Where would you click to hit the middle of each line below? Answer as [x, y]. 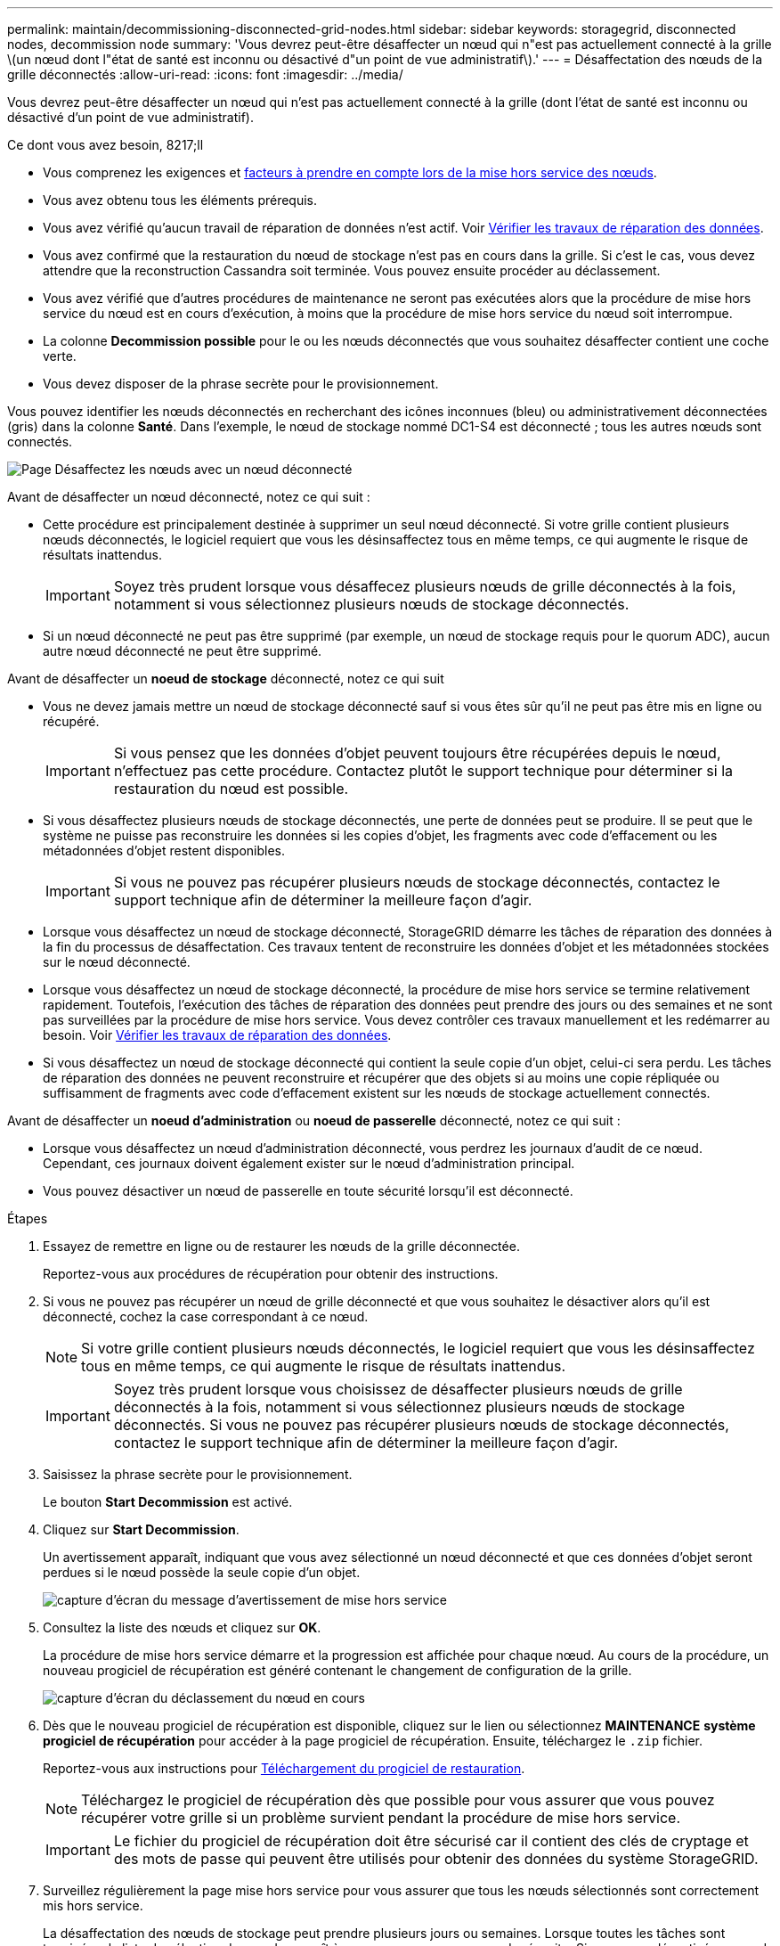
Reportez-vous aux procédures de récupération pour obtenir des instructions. [271, 1274]
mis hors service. [93, 1905]
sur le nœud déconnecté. [117, 962]
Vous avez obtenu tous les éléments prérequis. [180, 200]
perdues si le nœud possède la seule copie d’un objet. [202, 1572]
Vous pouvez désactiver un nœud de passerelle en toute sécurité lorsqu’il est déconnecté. [308, 1191]
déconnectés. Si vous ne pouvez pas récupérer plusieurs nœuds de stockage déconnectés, [421, 1425]
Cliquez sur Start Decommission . [141, 1529]
